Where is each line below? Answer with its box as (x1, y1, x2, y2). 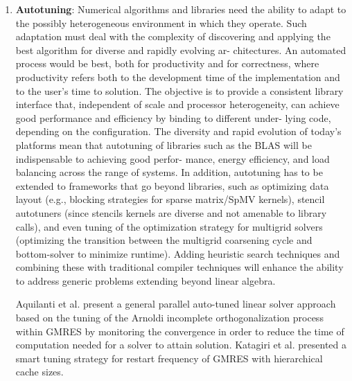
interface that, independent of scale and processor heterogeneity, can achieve (15, 97, 340, 112)
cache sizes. (15, 364, 64, 379)
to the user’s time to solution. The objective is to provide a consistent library (15, 83, 344, 98)
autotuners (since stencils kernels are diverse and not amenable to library (15, 205, 327, 220)
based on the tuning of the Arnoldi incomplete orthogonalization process (15, 310, 324, 325)
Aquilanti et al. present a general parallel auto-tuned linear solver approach (15, 296, 336, 311)
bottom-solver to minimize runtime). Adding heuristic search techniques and (15, 246, 340, 260)
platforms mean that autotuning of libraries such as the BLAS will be (15, 137, 312, 152)
